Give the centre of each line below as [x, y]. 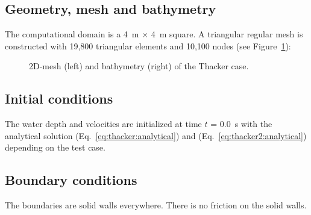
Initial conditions [59, 98]
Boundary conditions [71, 180]
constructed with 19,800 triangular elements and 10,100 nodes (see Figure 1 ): [148, 45]
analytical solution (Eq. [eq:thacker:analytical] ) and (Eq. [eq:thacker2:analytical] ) [156, 135]
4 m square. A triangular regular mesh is [227, 34]
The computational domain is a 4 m [72, 34]
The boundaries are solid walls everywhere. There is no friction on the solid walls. [156, 205]
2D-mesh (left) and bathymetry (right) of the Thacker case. [139, 66]
